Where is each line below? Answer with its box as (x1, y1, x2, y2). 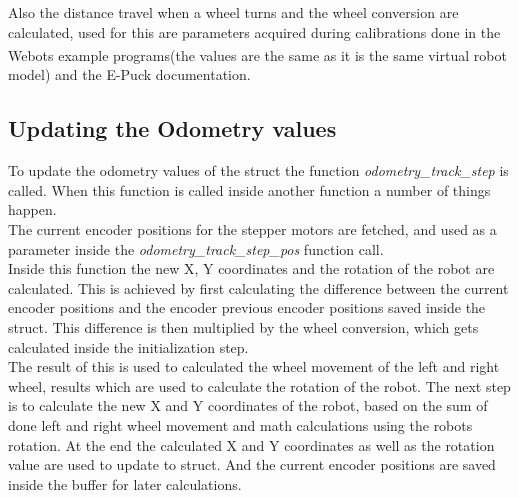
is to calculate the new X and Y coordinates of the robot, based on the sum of (8, 395, 488, 416)
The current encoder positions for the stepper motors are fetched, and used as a (8, 219, 497, 240)
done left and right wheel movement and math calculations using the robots (8, 414, 473, 435)
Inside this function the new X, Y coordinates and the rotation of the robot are (8, 258, 495, 279)
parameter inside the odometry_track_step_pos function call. (8, 238, 384, 259)
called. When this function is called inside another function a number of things (8, 179, 491, 200)
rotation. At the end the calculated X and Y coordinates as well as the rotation (8, 434, 495, 455)
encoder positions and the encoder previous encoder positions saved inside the (8, 297, 486, 318)
